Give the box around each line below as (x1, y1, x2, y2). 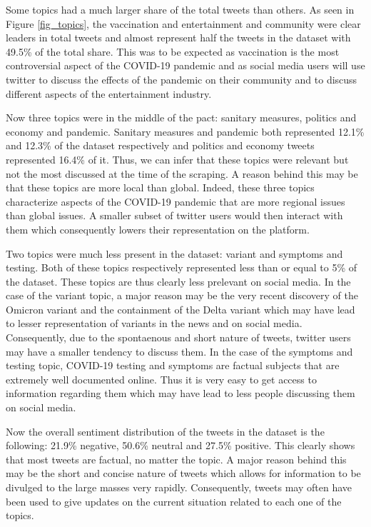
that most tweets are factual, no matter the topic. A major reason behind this (6, 451, 347, 466)
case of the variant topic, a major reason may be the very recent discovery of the (6, 288, 358, 303)
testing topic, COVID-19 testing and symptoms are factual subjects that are (6, 358, 340, 373)
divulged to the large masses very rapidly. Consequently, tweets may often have (6, 480, 352, 494)
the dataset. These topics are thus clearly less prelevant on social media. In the (6, 273, 351, 288)
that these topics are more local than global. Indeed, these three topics (6, 180, 315, 195)
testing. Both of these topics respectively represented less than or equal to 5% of (6, 260, 357, 275)
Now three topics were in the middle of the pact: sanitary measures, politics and (6, 110, 357, 125)
